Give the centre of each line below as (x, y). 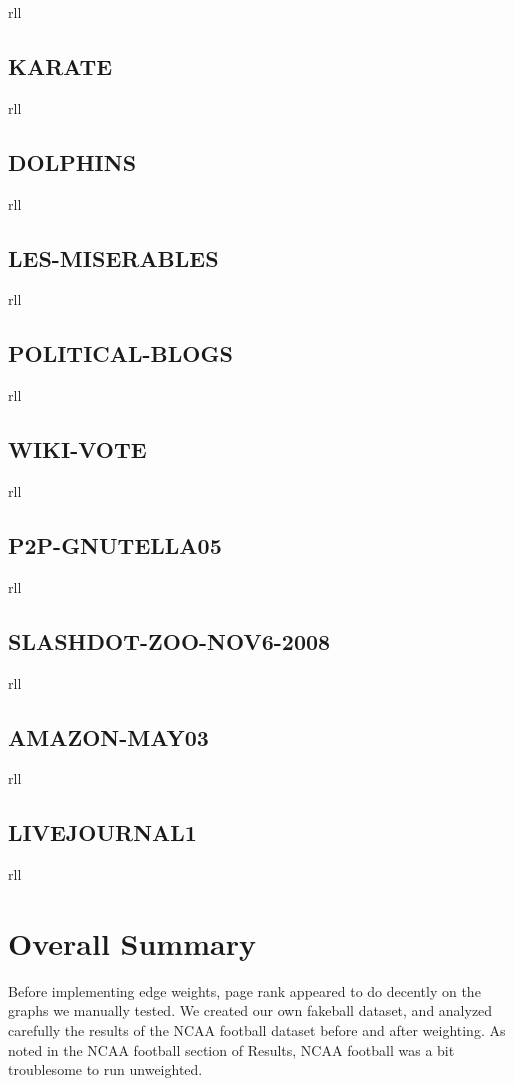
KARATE (60, 65)
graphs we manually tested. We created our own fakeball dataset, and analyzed (250, 1010)
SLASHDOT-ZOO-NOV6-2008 (169, 640)
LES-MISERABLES (113, 257)
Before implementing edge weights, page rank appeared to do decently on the (244, 990)
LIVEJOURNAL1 (102, 832)
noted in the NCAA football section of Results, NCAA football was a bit (231, 1049)
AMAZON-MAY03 (108, 736)
